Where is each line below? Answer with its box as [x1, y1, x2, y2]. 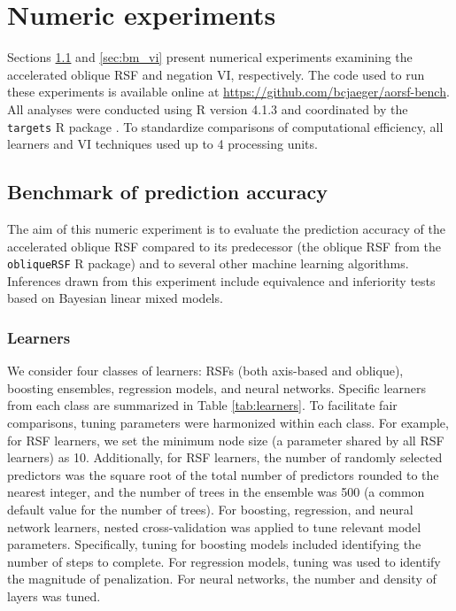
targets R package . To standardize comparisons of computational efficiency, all [7, 117, 444, 135]
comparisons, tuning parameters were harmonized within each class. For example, [7, 413, 449, 431]
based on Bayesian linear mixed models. [7, 289, 223, 307]
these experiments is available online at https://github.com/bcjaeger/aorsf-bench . [7, 82, 450, 101]
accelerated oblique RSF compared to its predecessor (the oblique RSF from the [7, 236, 442, 255]
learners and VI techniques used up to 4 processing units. [7, 135, 318, 153]
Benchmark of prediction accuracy [7, 178, 328, 205]
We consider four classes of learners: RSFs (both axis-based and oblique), [7, 361, 404, 380]
